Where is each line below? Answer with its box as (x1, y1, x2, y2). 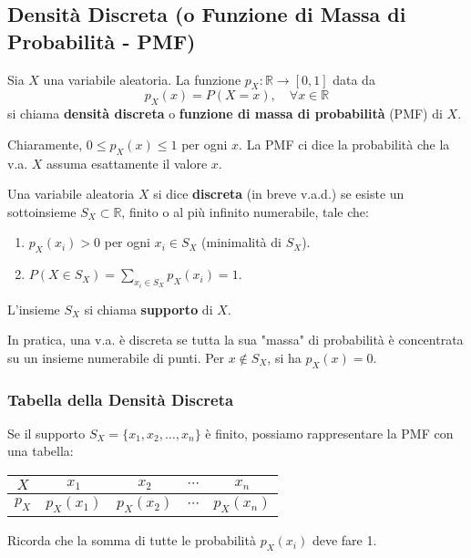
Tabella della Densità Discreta (7, 387, 234, 410)
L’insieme (7, 299, 60, 318)
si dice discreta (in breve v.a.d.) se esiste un (153, 184, 404, 203)
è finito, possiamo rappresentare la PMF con (205, 423, 454, 442)
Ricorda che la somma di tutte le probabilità (7, 531, 256, 550)
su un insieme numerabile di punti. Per (7, 347, 225, 367)
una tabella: (7, 441, 74, 460)
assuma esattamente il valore (46, 153, 208, 172)
